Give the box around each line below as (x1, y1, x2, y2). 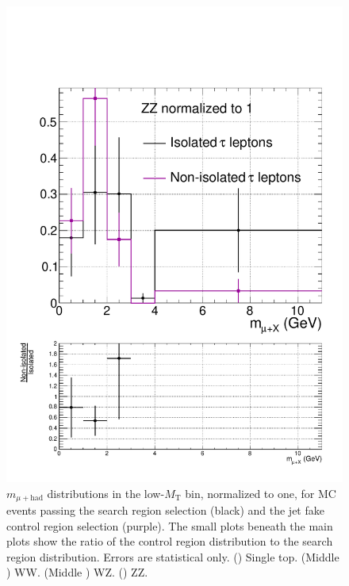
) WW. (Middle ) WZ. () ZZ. (6, 564, 148, 580)
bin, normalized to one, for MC (185, 485, 336, 501)
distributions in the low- (47, 485, 165, 501)
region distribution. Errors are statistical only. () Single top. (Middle (6, 548, 339, 565)
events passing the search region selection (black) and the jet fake (6, 501, 324, 518)
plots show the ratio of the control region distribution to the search (6, 533, 333, 550)
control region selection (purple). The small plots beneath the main (6, 517, 333, 534)
